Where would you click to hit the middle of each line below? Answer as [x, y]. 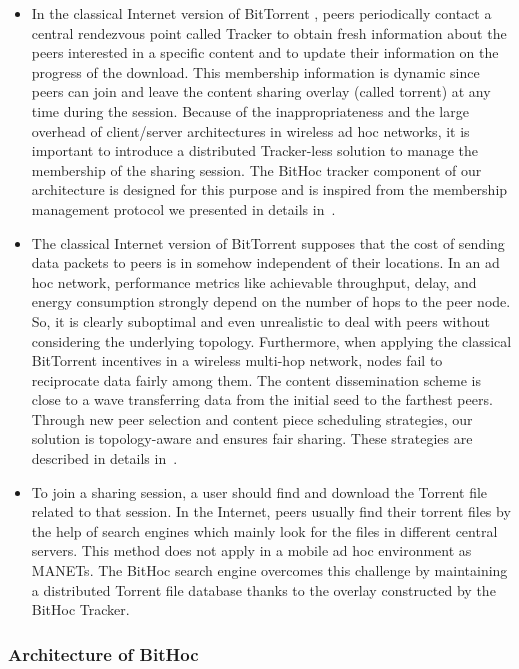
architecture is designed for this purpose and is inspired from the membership [269, 189]
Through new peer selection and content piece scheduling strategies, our [252, 418]
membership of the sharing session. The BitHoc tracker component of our [256, 169]
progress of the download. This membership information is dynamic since [255, 71]
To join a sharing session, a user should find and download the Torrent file [259, 491]
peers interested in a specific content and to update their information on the [265, 52]
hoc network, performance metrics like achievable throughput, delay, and [254, 281]
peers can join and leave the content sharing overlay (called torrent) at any [261, 91]
